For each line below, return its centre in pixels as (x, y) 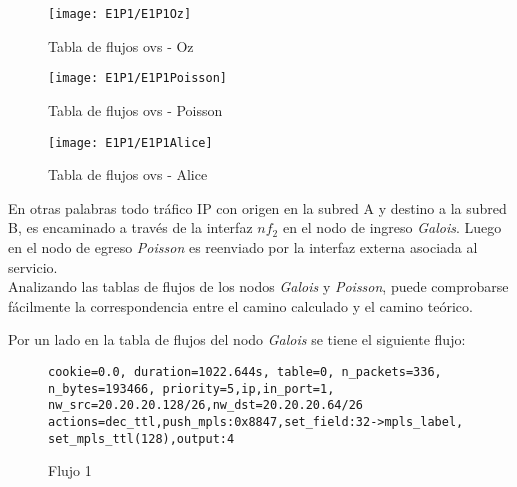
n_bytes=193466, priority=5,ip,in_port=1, (191, 388)
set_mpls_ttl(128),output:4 (141, 438)
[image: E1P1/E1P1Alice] (130, 142)
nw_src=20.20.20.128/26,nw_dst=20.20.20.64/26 (205, 405)
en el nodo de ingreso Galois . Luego (392, 227)
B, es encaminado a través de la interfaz (130, 227)
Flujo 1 (70, 470)
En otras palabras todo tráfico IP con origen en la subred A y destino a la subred (257, 207)
